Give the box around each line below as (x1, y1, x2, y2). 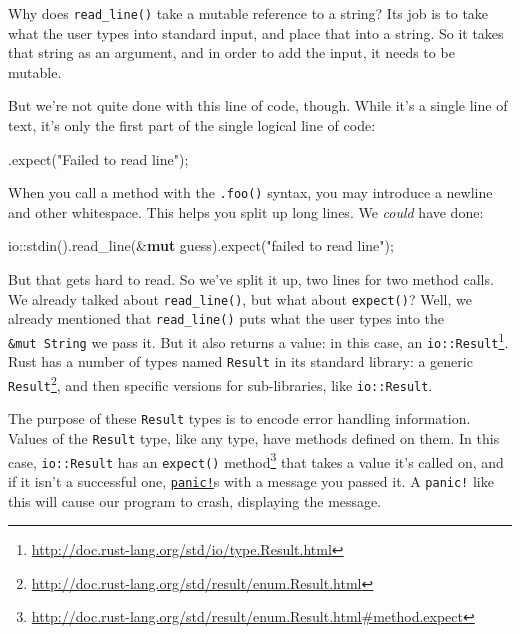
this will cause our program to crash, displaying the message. (8, 490, 382, 511)
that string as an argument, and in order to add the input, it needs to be (8, 42, 455, 63)
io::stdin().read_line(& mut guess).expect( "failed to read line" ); (8, 235, 394, 256)
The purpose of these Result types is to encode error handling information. (8, 408, 471, 429)
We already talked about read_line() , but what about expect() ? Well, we (8, 288, 472, 309)
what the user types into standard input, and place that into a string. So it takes (8, 22, 504, 43)
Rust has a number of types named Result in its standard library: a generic (8, 351, 473, 372)
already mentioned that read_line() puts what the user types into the (8, 308, 445, 329)
